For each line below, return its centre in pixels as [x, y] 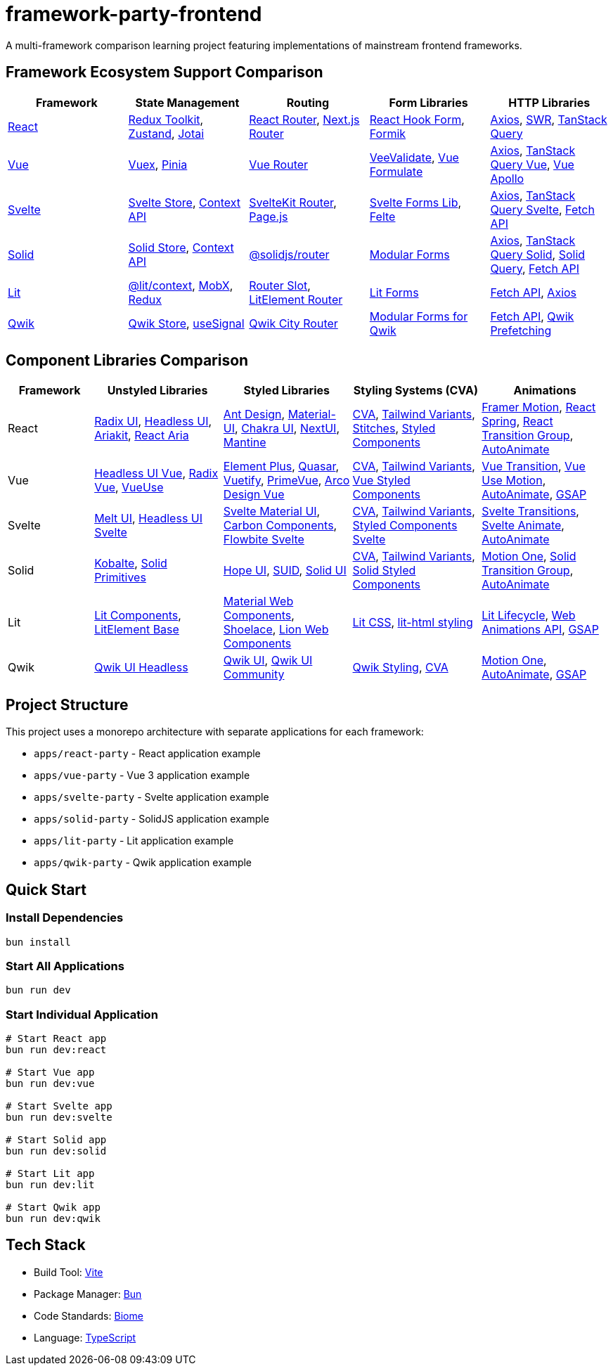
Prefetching [521, 330]
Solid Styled [384, 571]
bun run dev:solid [56, 1151]
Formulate [396, 171]
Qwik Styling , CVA [400, 668]
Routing [308, 102]
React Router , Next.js [304, 119]
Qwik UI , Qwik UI [268, 661]
